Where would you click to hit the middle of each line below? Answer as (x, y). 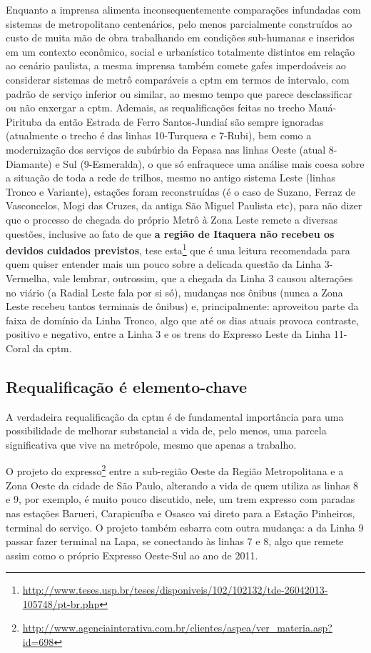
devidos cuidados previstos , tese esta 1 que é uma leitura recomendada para (178, 249)
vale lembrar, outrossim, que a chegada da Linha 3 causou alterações (203, 278)
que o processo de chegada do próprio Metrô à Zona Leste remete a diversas (172, 219)
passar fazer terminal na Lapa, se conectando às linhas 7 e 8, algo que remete (175, 541)
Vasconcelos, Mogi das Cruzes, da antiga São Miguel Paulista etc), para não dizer (184, 205)
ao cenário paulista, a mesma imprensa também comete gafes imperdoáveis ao (176, 65)
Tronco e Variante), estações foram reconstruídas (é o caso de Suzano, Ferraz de (181, 191)
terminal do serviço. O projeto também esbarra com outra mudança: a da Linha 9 (185, 527)
